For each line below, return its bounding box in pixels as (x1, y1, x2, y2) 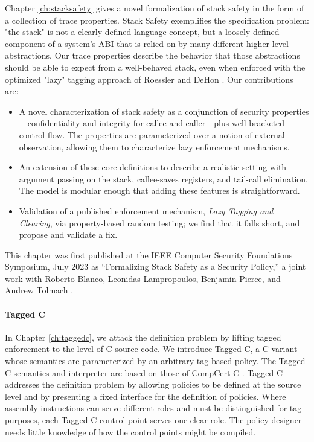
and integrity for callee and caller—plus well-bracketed (83, 117, 285, 129)
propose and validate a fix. (19, 228, 118, 241)
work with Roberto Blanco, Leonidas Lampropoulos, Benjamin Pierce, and (5, 272, 281, 284)
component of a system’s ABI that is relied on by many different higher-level (5, 37, 289, 50)
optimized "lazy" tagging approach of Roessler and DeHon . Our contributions (5, 72, 293, 85)
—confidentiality (19, 117, 80, 129)
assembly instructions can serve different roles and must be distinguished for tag (5, 402, 302, 414)
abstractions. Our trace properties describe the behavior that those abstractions (5, 49, 300, 62)
